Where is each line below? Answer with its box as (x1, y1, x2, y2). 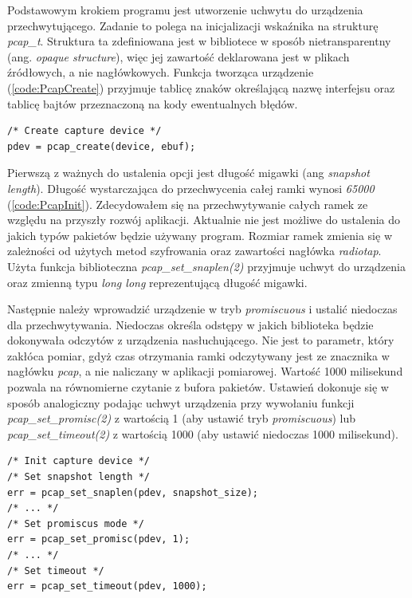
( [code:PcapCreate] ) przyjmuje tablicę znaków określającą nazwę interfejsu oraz (7, 79, 395, 96)
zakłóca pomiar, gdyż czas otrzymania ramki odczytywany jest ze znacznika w (7, 347, 390, 364)
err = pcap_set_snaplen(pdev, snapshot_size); (7, 486, 258, 498)
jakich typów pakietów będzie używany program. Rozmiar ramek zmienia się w (7, 226, 392, 243)
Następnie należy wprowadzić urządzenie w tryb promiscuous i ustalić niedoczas (7, 301, 398, 317)
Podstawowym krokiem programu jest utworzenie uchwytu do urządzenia (7, 2, 363, 18)
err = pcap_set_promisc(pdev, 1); (7, 533, 190, 545)
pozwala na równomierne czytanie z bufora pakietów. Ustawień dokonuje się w (7, 379, 389, 395)
